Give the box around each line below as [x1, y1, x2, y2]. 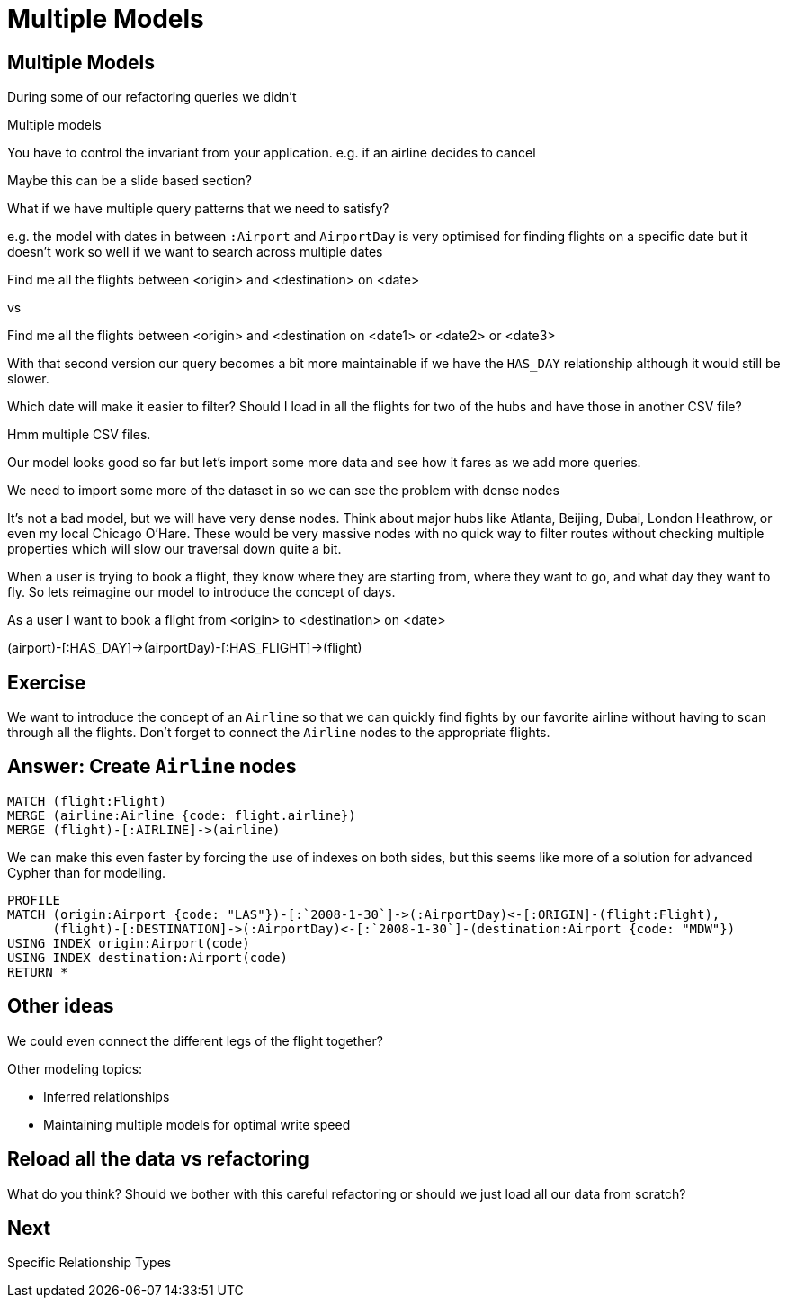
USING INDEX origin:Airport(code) [7, 935, 250, 950]
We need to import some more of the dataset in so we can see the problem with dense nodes [7, 482, 559, 499]
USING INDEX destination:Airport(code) [7, 949, 288, 965]
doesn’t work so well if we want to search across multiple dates [7, 244, 383, 260]
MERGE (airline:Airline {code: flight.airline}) [7, 807, 356, 823]
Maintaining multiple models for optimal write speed [43, 1116, 351, 1132]
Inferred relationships [43, 1088, 170, 1104]
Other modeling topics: [7, 1060, 143, 1076]
